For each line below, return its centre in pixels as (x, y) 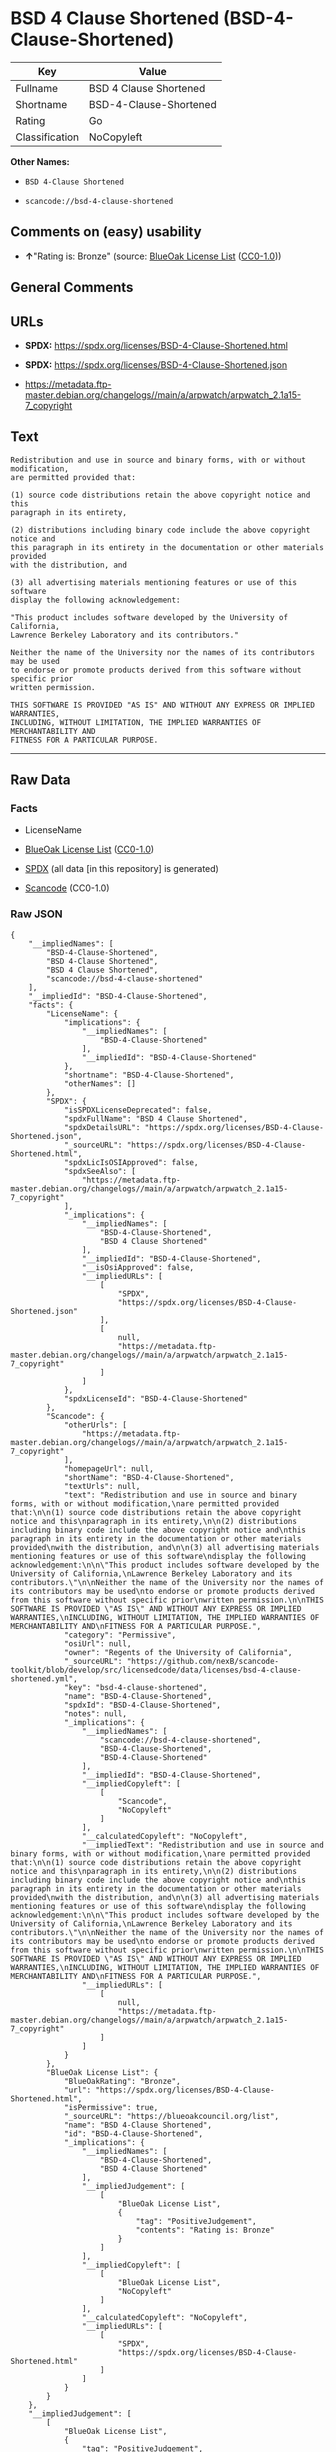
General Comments (72, 287)
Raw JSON (36, 914)
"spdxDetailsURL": (102, 1127)
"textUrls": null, (102, 1486)
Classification (47, 137)
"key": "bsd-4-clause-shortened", (135, 1687)
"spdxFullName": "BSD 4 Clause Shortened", (155, 1118)
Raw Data (41, 780)
